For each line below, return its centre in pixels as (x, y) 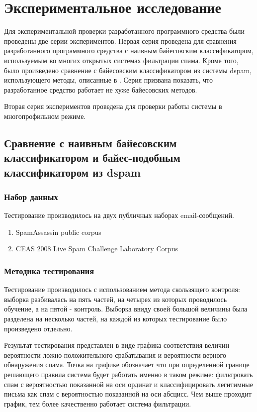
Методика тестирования (49, 270)
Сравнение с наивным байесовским (90, 143)
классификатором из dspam (72, 172)
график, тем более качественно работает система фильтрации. (98, 403)
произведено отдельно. (38, 328)
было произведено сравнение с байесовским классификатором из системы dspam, (128, 70)
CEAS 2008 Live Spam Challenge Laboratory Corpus (97, 249)
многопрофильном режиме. (45, 116)
